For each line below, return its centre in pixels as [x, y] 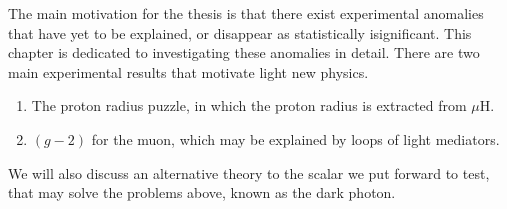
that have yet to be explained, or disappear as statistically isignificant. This [240, 32]
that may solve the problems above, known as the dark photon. [202, 192]
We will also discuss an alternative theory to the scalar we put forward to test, [249, 172]
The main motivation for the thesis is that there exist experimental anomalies [246, 13]
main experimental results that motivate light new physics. [188, 71]
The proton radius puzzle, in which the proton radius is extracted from [249, 105]
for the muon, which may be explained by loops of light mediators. [295, 138]
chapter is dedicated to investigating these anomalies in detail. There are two [244, 52]
